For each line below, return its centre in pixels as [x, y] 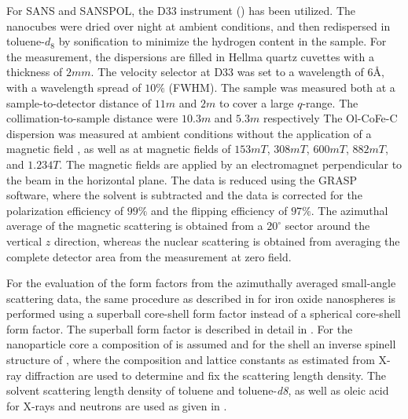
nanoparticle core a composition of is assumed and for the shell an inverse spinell [201, 344]
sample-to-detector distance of [79, 102]
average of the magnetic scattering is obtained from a [135, 226]
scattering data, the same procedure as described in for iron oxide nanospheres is [201, 298]
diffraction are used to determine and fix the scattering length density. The [206, 375]
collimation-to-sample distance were [92, 118]
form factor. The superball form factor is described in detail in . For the [180, 328]
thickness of [35, 72]
